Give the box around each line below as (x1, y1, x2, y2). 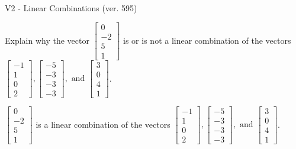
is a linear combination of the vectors (36, 118, 170, 130)
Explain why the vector (5, 34, 89, 46)
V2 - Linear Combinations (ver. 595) (5, 2, 137, 14)
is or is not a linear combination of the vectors (123, 34, 291, 46)
